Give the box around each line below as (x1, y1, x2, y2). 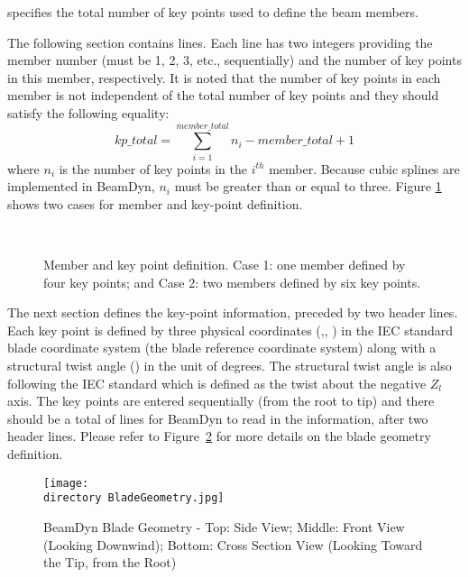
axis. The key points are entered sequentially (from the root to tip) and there (7, 391, 435, 410)
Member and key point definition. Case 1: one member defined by (43, 255, 406, 274)
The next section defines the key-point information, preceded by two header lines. (7, 303, 458, 322)
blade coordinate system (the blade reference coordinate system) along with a (7, 338, 437, 357)
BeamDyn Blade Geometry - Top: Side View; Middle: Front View (43, 517, 405, 536)
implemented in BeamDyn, (7, 177, 155, 196)
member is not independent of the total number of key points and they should (7, 86, 439, 105)
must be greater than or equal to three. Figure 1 (174, 177, 442, 196)
